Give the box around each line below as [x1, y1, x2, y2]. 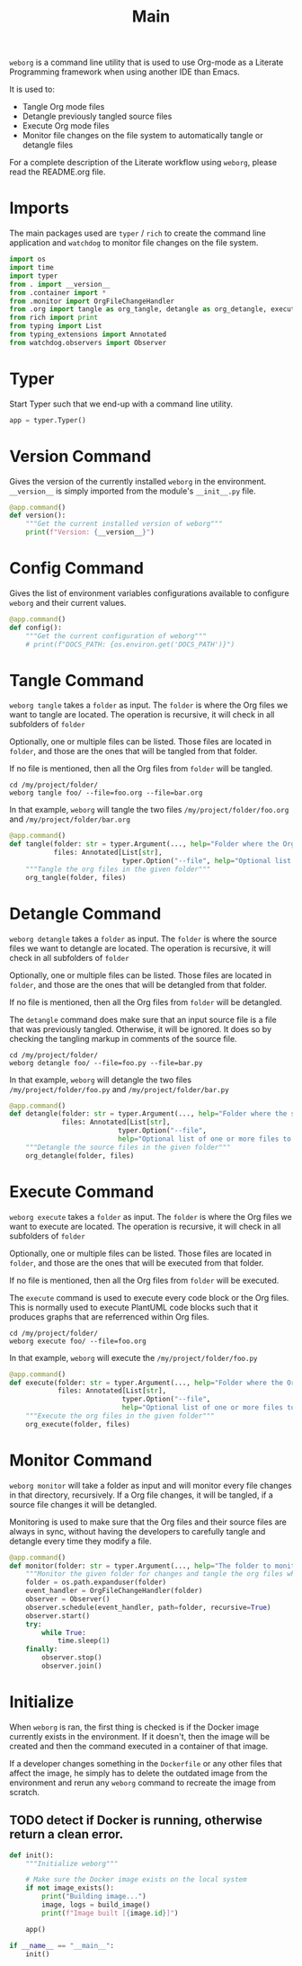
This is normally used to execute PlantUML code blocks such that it [9, 1302, 259, 1312]
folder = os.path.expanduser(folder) [25, 1578, 167, 1588]
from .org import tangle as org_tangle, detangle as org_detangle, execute [9, 305, 299, 314]
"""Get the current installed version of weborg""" [25, 520, 223, 529]
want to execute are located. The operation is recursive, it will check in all [9, 1221, 281, 1232]
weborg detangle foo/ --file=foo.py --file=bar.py [9, 1058, 203, 1067]
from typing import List [9, 322, 102, 331]
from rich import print [9, 313, 99, 323]
